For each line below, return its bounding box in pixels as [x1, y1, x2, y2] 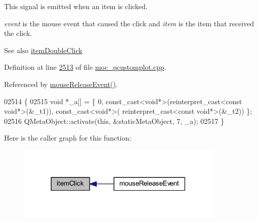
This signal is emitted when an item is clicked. [4, 1, 148, 11]
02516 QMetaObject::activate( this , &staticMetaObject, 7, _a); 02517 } [4, 115, 224, 126]
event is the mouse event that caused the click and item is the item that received [4, 18, 254, 28]
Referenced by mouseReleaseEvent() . [4, 78, 118, 89]
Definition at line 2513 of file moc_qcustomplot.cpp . [4, 62, 166, 72]
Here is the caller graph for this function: [4, 132, 132, 143]
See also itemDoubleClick [4, 45, 82, 55]
